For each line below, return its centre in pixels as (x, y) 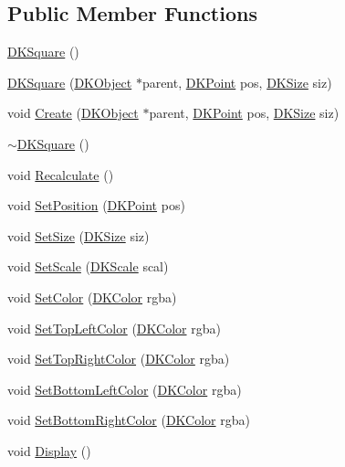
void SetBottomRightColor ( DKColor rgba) (129, 420)
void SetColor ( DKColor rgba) (92, 297)
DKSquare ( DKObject (70, 82)
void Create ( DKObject (73, 113)
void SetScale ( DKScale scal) (88, 266)
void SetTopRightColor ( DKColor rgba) (119, 359)
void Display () (49, 450)
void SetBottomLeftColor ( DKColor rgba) (125, 389)
